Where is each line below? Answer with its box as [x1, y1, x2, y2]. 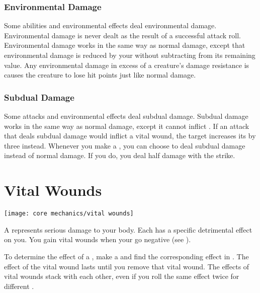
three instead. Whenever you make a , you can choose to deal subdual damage [4, 140, 245, 151]
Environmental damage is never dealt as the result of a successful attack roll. [4, 30, 241, 40]
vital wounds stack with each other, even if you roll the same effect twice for [4, 271, 239, 281]
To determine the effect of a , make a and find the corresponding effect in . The [4, 251, 249, 261]
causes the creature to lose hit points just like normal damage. [4, 69, 196, 80]
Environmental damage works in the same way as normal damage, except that [4, 40, 245, 50]
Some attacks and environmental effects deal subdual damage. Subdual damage [4, 111, 248, 121]
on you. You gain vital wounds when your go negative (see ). [4, 234, 191, 245]
